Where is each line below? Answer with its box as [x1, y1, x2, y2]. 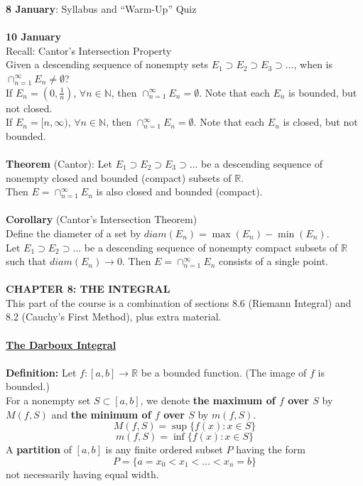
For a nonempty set [6, 393, 91, 408]
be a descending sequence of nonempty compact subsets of [84, 239, 338, 254]
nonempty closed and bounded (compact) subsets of [6, 170, 232, 185]
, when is [293, 57, 333, 72]
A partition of [6, 442, 72, 457]
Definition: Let [6, 364, 77, 379]
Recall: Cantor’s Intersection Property [6, 43, 172, 58]
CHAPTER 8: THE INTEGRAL [6, 281, 170, 296]
